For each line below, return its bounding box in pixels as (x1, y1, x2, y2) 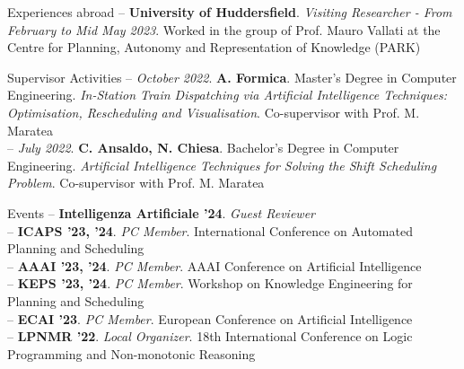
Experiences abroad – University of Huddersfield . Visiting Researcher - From (7, 3, 452, 21)
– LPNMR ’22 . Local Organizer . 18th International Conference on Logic (7, 327, 413, 346)
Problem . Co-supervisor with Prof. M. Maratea (7, 173, 265, 192)
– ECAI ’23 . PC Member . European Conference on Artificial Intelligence (7, 309, 413, 328)
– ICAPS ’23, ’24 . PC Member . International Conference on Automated (7, 221, 413, 240)
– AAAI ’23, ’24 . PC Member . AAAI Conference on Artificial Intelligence (7, 256, 422, 275)
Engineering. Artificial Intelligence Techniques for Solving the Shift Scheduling (7, 155, 437, 174)
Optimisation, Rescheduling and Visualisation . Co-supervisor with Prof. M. (7, 102, 420, 121)
